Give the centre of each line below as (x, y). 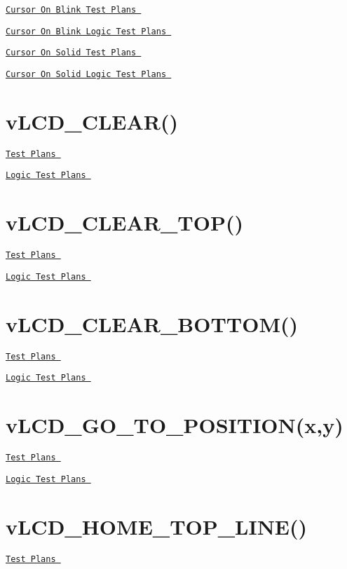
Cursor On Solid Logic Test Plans (86, 74)
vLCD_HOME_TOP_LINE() (157, 526)
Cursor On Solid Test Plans (71, 53)
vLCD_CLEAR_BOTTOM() (152, 323)
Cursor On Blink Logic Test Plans (86, 31)
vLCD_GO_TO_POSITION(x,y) (175, 425)
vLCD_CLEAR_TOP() (124, 222)
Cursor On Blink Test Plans (71, 10)
